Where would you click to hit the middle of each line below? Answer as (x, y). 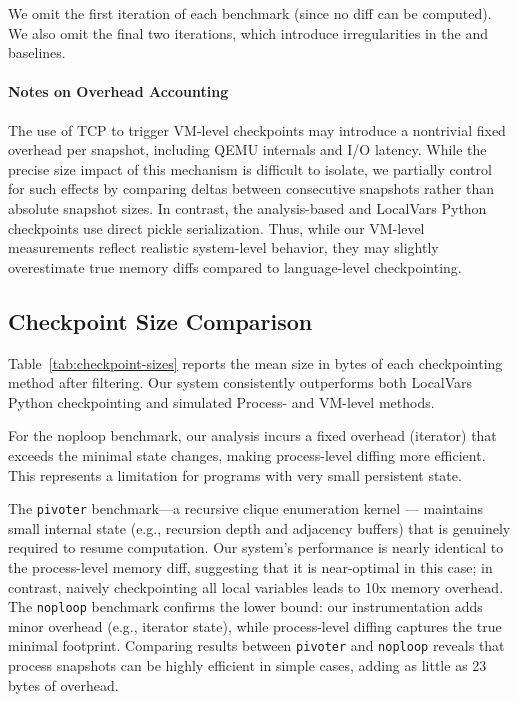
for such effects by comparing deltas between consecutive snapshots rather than (251, 188)
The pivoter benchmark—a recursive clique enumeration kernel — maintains (246, 508)
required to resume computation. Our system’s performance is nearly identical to (256, 547)
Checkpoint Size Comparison (160, 320)
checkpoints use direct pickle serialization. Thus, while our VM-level (216, 227)
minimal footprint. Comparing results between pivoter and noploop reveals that (256, 645)
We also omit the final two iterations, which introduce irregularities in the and (248, 32)
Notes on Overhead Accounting (118, 91)
